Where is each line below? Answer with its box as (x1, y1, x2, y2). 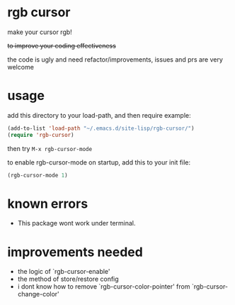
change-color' (17, 290, 60, 299)
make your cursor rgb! (7, 28, 72, 36)
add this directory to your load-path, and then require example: (7, 111, 191, 119)
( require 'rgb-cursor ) (7, 131, 74, 138)
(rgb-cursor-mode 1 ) (7, 172, 69, 179)
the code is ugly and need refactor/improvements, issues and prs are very (7, 55, 223, 64)
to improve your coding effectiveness (7, 41, 117, 50)
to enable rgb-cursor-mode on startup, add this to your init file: (7, 157, 191, 167)
